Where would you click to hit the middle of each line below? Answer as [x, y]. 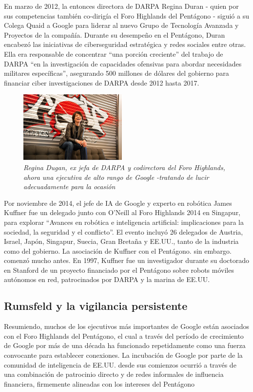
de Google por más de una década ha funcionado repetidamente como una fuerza [125, 345]
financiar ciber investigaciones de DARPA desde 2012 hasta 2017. [102, 82]
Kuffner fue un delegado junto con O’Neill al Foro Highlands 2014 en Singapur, [122, 212]
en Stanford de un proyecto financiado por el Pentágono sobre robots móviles [119, 270]
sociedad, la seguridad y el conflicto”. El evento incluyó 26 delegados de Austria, [124, 231]
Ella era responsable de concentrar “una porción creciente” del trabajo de [114, 54]
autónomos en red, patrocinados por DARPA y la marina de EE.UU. [107, 279]
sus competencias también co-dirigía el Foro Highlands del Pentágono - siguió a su [126, 15]
